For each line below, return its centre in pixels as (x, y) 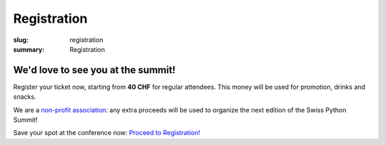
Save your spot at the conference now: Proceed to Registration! (107, 133)
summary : (29, 49)
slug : (21, 40)
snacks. (25, 97)
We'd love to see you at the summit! (94, 70)
